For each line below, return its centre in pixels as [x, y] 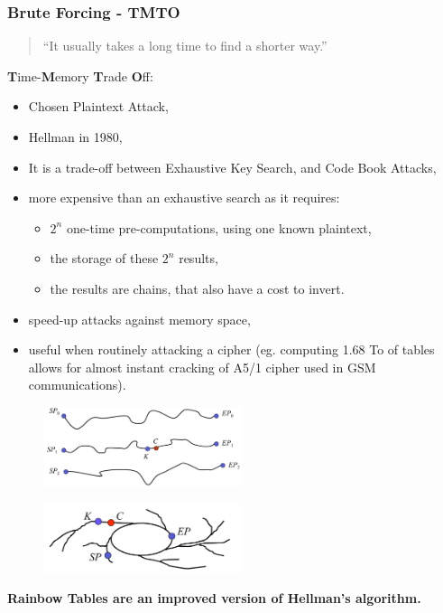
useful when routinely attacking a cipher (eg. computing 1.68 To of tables [231, 349]
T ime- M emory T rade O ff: [80, 75]
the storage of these [104, 258]
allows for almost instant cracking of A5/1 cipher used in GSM [202, 367]
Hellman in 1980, [75, 137]
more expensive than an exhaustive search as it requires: [184, 198]
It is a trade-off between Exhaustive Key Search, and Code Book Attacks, [232, 167]
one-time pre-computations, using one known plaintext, [219, 227]
